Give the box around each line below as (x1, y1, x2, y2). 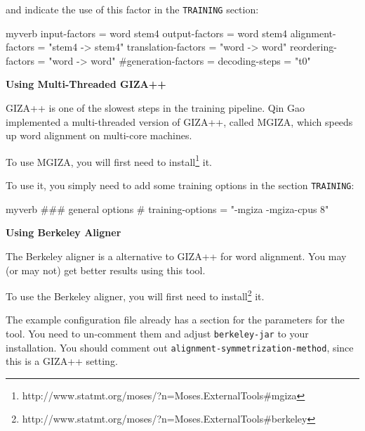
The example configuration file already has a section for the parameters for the (6, 312, 345, 327)
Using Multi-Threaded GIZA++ (6, 77, 166, 91)
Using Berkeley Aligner (6, 225, 121, 240)
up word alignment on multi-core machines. (6, 128, 192, 143)
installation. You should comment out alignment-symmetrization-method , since (6, 340, 354, 354)
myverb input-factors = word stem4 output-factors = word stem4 (6, 25, 288, 40)
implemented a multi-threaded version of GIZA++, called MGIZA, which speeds (6, 114, 353, 129)
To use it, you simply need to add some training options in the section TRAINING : (6, 178, 354, 193)
